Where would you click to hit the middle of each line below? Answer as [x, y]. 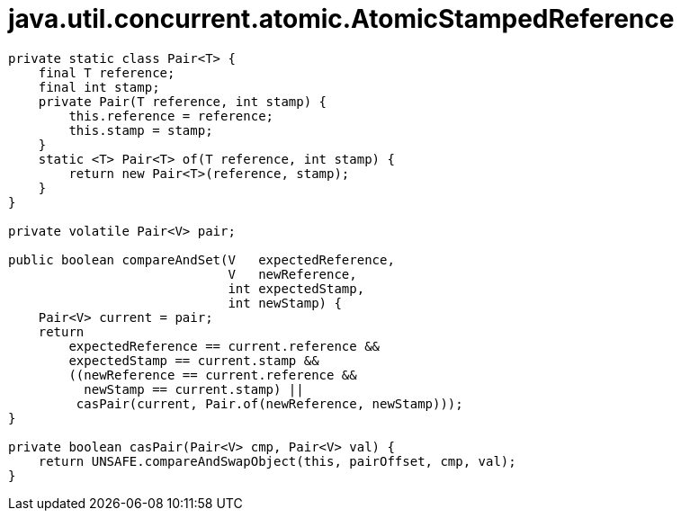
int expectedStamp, [296, 288]
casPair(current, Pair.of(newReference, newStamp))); [269, 403]
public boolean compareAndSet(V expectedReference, [202, 259]
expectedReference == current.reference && [224, 346]
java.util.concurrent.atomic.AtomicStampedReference [341, 19]
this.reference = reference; [171, 116]
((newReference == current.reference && [213, 375]
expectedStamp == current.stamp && [194, 360]
